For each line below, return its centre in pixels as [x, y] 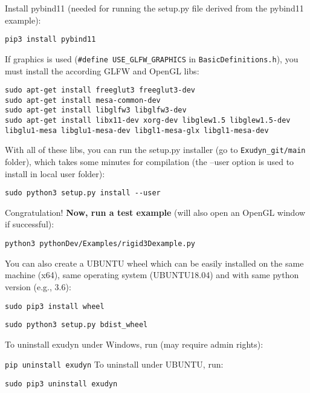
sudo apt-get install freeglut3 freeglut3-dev [100, 90]
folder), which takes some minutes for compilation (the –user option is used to [150, 162]
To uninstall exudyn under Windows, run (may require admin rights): [134, 344]
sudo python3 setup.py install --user [83, 193]
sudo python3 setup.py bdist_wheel [76, 325]
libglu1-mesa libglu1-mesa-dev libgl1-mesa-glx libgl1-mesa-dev [137, 130]
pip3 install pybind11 [50, 40]
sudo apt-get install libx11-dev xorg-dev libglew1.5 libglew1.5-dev [148, 121]
